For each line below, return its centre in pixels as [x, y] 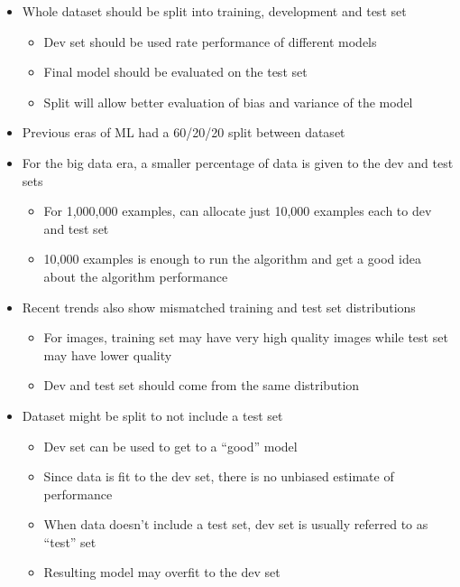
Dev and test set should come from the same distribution [202, 385]
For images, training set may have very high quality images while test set [246, 337]
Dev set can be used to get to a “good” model [170, 446]
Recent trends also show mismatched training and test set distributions [219, 307]
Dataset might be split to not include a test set [152, 415]
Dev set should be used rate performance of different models [210, 41]
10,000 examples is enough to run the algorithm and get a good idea [232, 259]
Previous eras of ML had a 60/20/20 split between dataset [184, 132]
